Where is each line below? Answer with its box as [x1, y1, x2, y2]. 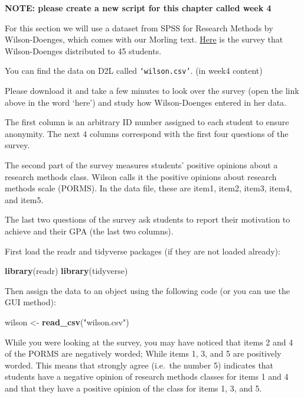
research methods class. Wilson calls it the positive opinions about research [5, 170, 277, 182]
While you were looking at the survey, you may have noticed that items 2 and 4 [5, 335, 293, 348]
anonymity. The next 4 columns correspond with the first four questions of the [5, 127, 289, 139]
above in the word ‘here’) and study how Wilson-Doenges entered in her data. [5, 96, 286, 108]
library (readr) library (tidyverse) [5, 265, 128, 277]
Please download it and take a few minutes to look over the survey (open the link [5, 84, 299, 97]
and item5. [5, 193, 44, 205]
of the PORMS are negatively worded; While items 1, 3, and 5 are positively [5, 347, 282, 360]
